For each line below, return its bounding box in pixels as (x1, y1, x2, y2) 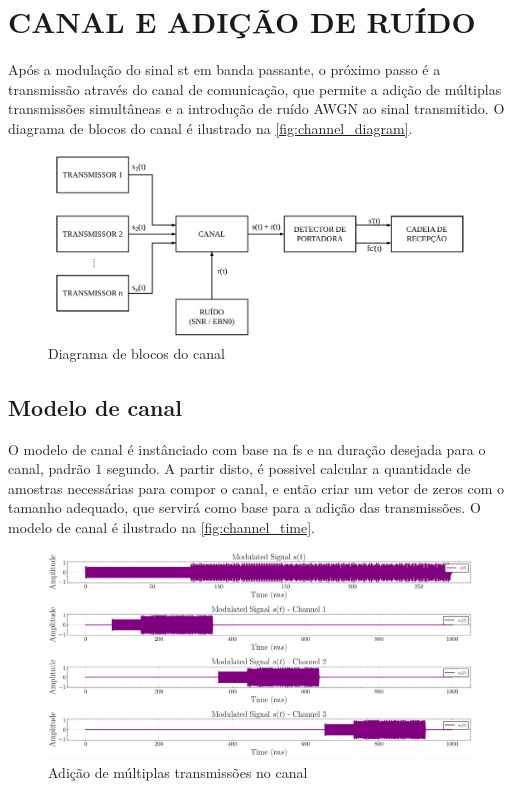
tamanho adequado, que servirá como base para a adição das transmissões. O (8, 497, 481, 518)
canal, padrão (8, 458, 91, 479)
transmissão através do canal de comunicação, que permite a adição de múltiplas (8, 78, 502, 99)
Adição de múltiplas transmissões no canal (48, 761, 308, 782)
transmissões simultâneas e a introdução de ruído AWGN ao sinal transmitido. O (8, 98, 505, 119)
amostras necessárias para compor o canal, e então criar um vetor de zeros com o (8, 477, 505, 498)
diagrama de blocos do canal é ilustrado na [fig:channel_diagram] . (8, 117, 413, 138)
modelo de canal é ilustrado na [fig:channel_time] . (8, 517, 315, 537)
